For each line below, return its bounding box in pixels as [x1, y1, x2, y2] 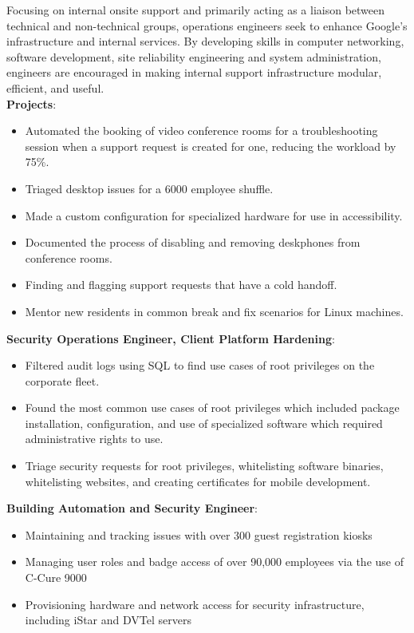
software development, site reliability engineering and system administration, [6, 48, 381, 65]
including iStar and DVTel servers [25, 611, 191, 628]
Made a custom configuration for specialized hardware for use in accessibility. [25, 207, 403, 224]
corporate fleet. [25, 372, 100, 389]
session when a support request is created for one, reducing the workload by [25, 137, 396, 154]
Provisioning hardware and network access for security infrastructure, [25, 595, 365, 612]
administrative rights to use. [25, 430, 164, 447]
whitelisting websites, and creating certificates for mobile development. [25, 473, 371, 489]
